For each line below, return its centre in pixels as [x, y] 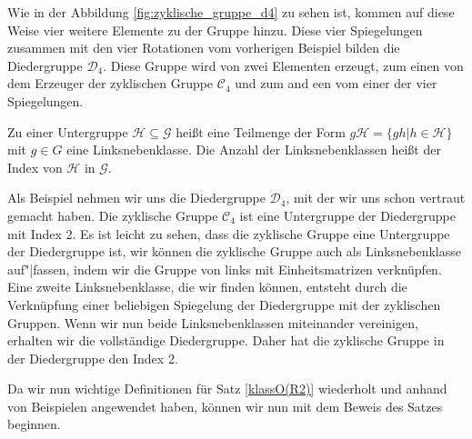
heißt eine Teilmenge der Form [261, 131]
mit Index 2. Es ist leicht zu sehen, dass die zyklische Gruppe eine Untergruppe [229, 233]
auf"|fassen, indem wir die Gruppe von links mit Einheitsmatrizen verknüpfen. [225, 269]
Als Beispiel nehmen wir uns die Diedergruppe [136, 198]
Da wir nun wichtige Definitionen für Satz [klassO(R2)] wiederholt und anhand [227, 389]
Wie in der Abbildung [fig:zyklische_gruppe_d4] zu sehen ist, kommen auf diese [231, 12]
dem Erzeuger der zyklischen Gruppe [110, 83]
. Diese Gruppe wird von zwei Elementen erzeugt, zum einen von [283, 65]
